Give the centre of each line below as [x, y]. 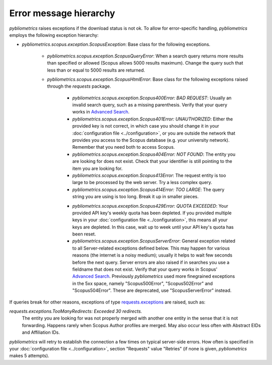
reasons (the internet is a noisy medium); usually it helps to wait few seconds [152, 255]
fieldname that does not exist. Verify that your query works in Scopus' [145, 269]
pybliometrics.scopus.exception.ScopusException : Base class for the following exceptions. [116, 44]
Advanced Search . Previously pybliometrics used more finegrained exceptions [154, 276]
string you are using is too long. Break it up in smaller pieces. [135, 197]
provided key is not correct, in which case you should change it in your [146, 126]
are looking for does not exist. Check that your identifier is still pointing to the [152, 161]
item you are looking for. [97, 168]
